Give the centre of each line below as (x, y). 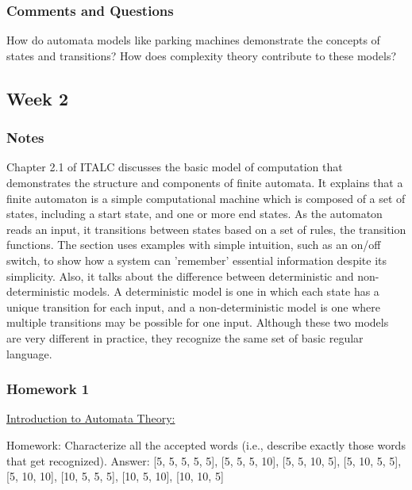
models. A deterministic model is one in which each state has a (226, 291)
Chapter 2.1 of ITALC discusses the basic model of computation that (175, 167)
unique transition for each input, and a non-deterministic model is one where (193, 306)
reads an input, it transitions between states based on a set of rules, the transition (206, 229)
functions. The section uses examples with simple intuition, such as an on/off (194, 245)
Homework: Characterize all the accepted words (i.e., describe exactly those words (206, 444)
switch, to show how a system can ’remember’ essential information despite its (196, 260)
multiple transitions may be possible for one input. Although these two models (198, 322)
